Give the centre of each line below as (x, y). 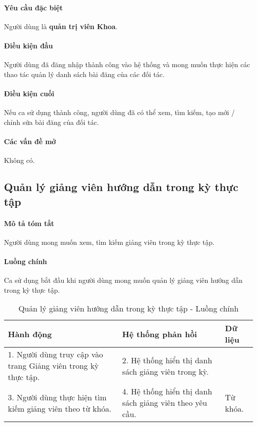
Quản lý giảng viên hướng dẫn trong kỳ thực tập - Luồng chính (128, 309)
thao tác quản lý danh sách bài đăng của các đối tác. (84, 74)
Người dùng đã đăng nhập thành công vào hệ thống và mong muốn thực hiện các (127, 64)
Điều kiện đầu (28, 45)
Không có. (20, 160)
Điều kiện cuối (29, 93)
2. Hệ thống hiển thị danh (167, 360)
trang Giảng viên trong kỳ (53, 366)
